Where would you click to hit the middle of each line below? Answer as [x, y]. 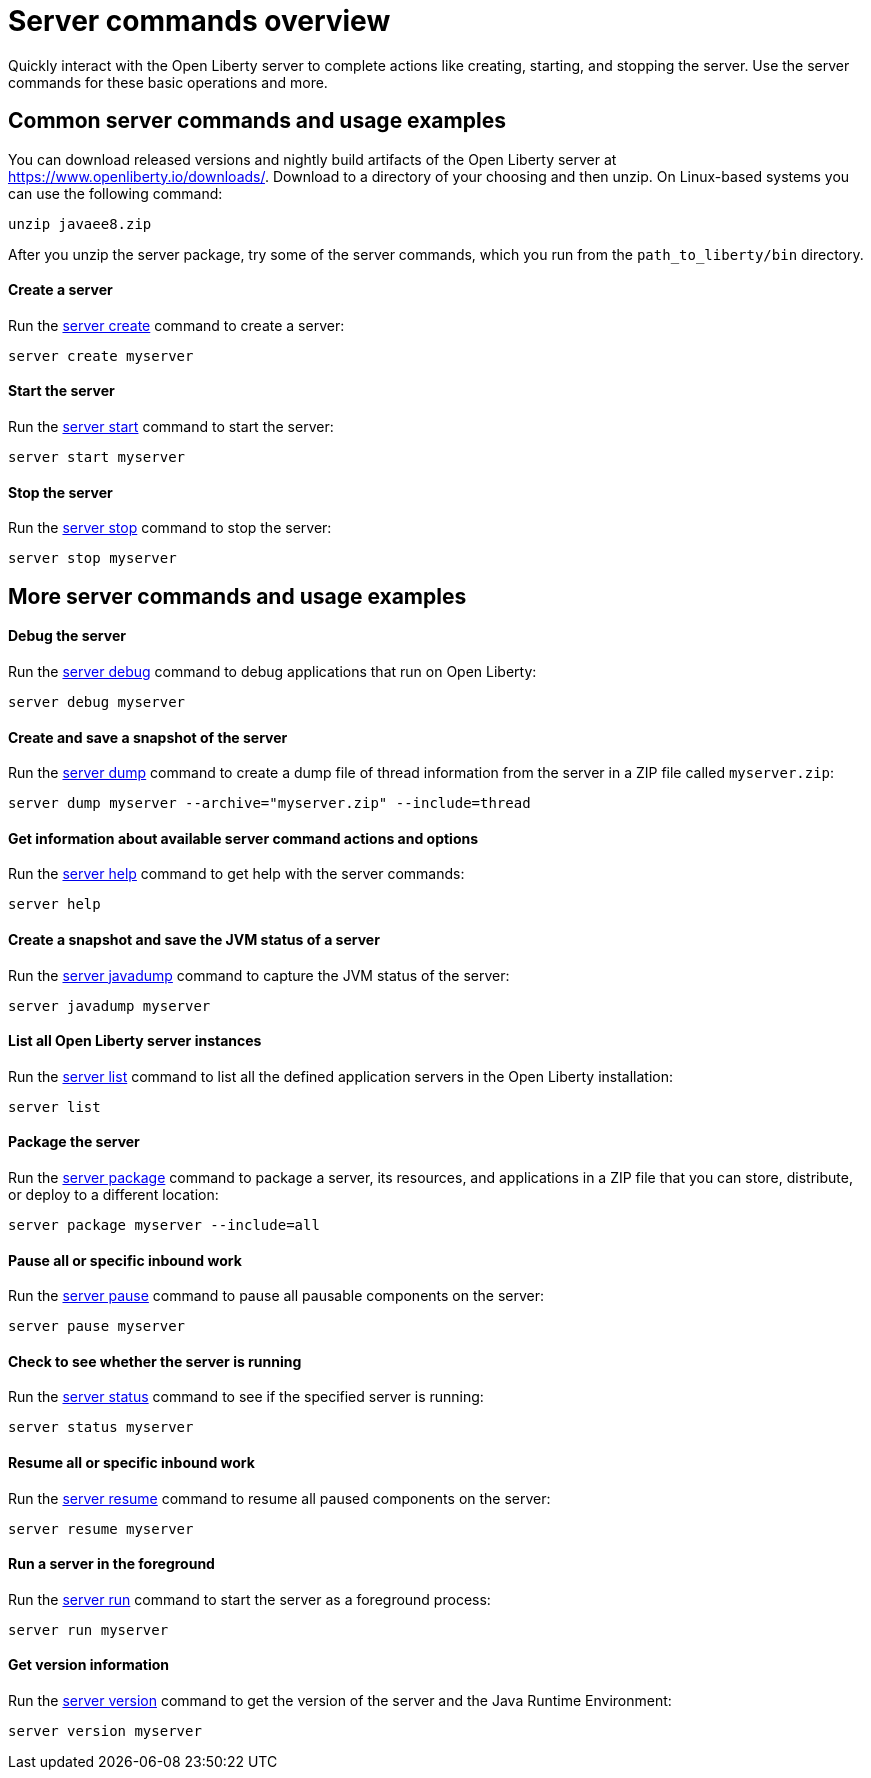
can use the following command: [115, 193]
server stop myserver [92, 558]
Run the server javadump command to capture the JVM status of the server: [259, 975]
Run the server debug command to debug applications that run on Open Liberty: [272, 671]
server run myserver [88, 1629]
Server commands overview [199, 21]
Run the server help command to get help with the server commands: [236, 874]
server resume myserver [101, 1528]
